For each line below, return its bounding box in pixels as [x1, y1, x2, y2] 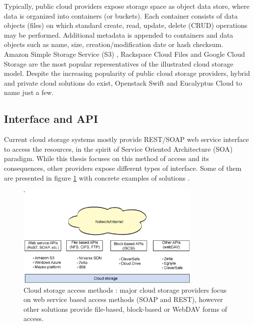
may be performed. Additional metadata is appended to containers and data [4, 29, 233, 40]
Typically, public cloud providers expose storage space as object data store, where [4, 1, 250, 11]
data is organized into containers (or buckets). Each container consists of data [4, 10, 238, 21]
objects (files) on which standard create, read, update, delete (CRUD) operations [4, 20, 248, 30]
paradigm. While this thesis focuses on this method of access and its [4, 153, 209, 163]
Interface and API [4, 111, 98, 126]
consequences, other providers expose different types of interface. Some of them [4, 162, 242, 173]
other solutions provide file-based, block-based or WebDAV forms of [24, 303, 227, 314]
